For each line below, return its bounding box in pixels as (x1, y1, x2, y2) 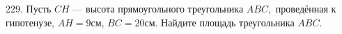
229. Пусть (6, 1, 52, 15)
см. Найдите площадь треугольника (144, 15, 295, 29)
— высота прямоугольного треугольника (72, 1, 244, 15)
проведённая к (275, 1, 336, 15)
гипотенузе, (6, 15, 55, 29)
